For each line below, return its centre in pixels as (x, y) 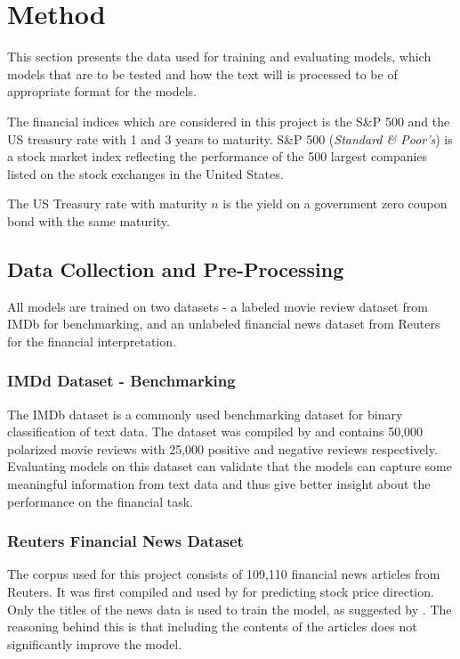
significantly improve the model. (95, 643)
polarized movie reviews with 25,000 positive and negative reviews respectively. (222, 448)
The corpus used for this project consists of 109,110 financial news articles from (224, 574)
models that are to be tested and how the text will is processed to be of (202, 73)
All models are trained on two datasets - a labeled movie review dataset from (218, 306)
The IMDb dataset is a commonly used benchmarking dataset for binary (205, 414)
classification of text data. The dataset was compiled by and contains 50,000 (215, 431)
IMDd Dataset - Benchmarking (121, 381)
